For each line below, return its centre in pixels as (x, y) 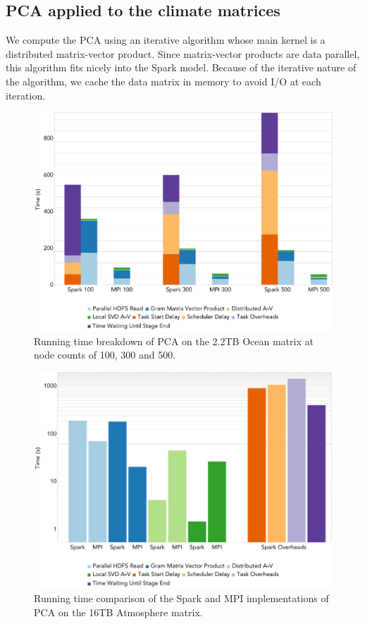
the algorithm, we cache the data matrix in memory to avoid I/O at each (163, 81)
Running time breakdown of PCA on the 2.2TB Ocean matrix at (174, 341)
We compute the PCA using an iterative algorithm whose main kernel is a (166, 40)
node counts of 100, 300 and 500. (105, 355)
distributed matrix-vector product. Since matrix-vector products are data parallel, (183, 53)
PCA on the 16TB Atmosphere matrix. (118, 612)
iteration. (26, 95)
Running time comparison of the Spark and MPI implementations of (181, 598)
